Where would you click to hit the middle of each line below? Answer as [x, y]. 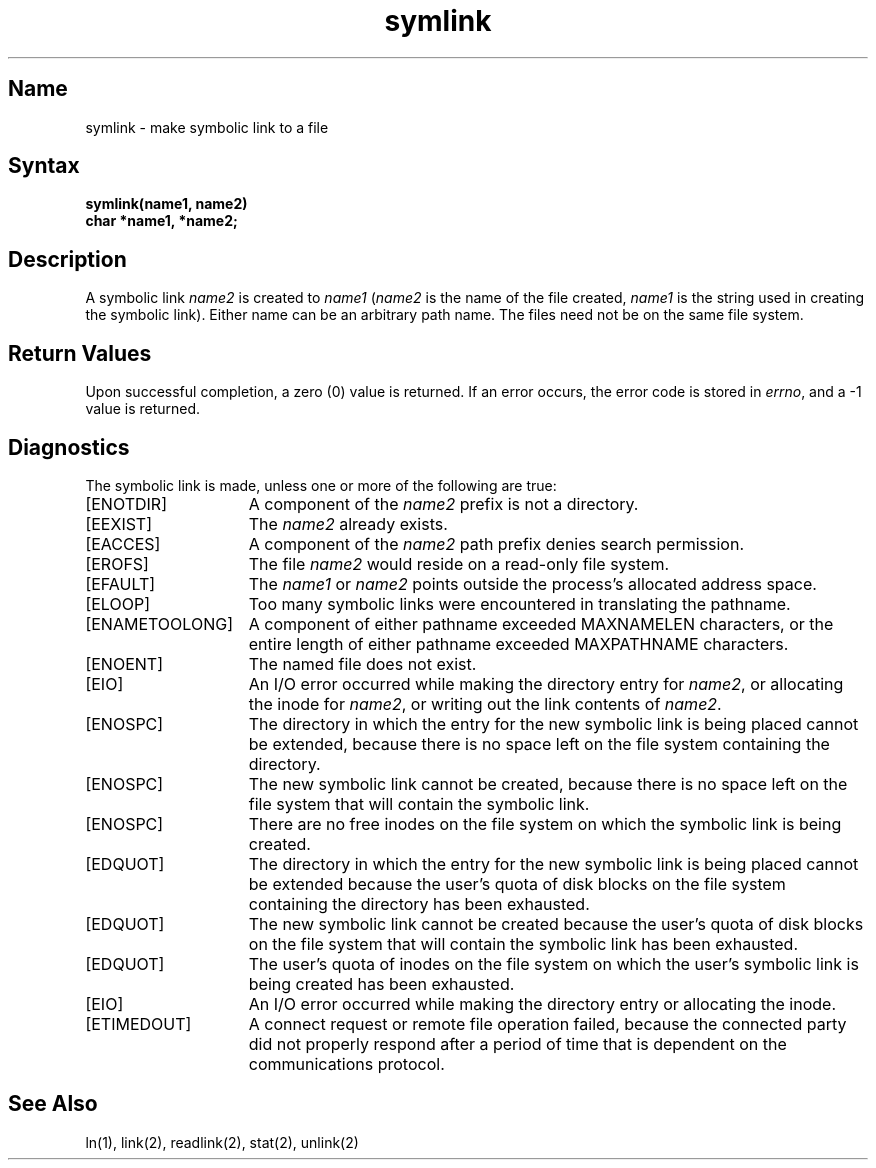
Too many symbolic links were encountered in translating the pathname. [519, 603]
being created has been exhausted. [381, 983]
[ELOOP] [117, 603]
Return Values [80, 353]
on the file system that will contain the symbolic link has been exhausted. [523, 943]
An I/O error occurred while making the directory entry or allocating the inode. [542, 1003]
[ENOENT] [124, 663]
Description [67, 259]
